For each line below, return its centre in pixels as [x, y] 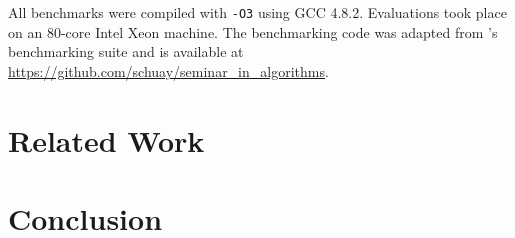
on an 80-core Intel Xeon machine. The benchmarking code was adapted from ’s [253, 31]
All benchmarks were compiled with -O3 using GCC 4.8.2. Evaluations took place [257, 12]
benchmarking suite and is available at [126, 51]
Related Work [106, 139]
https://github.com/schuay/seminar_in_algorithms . [168, 70]
